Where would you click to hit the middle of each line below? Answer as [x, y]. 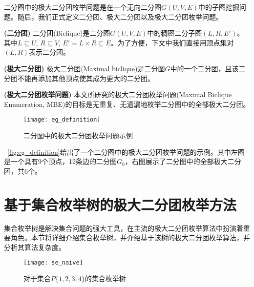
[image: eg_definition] [62, 120]
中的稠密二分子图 [175, 33]
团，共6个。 [23, 171]
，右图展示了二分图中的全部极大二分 [183, 161]
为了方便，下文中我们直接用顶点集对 [176, 42]
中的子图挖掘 [219, 7]
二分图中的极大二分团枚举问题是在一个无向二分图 [83, 7]
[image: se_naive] [53, 263]
